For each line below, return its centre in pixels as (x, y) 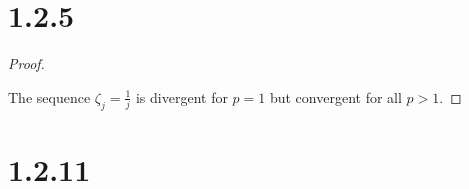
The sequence (49, 96)
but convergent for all (335, 96)
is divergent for (181, 96)
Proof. (26, 63)
